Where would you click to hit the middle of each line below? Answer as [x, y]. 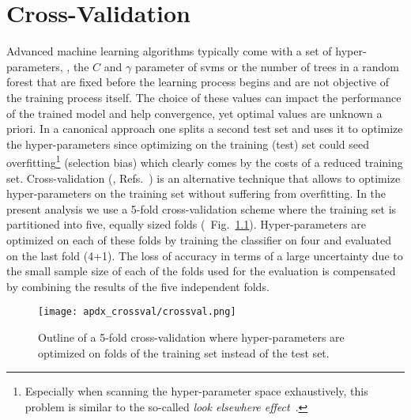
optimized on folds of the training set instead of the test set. [184, 352]
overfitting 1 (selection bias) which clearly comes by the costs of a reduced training [205, 161]
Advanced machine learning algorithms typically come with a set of [169, 51]
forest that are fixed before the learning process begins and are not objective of [198, 82]
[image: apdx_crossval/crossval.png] [137, 312]
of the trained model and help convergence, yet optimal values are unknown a [194, 113]
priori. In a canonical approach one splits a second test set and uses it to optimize [205, 129]
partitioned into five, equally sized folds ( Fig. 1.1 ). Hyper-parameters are [186, 224]
